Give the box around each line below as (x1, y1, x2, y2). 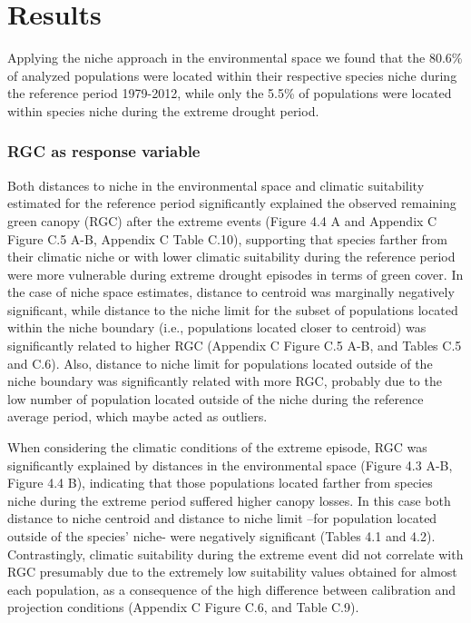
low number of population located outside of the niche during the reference (7, 389, 424, 408)
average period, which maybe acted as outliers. (7, 407, 268, 426)
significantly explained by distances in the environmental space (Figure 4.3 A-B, (7, 455, 453, 474)
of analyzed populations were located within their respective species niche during (7, 65, 457, 84)
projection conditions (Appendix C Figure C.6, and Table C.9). (7, 598, 359, 617)
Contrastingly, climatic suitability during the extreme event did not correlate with (7, 544, 464, 563)
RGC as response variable (7, 140, 201, 163)
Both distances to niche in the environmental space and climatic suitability (7, 175, 425, 194)
